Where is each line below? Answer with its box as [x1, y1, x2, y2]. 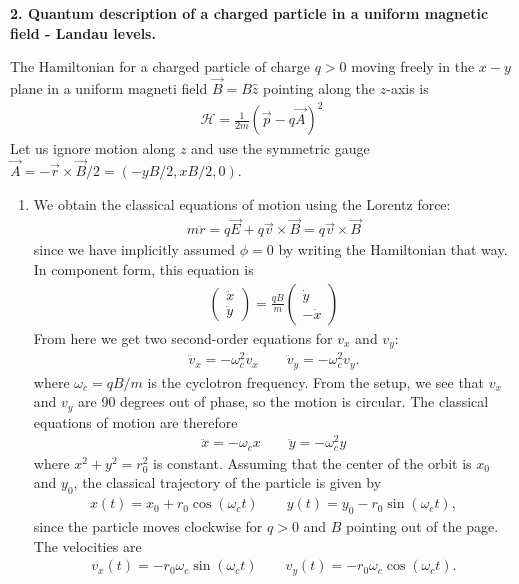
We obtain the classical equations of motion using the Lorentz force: [33, 193, 451, 214]
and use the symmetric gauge [191, 138, 370, 159]
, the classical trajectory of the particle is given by [73, 472, 382, 493]
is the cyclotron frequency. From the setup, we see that [147, 371, 485, 392]
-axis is [386, 78, 429, 98]
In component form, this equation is [33, 258, 254, 279]
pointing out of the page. [346, 516, 499, 537]
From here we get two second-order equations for [33, 327, 333, 348]
